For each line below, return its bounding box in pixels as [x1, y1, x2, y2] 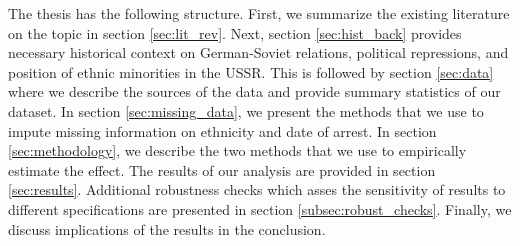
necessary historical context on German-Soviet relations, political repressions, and [8, 42, 509, 63]
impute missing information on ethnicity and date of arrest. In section [8, 120, 437, 141]
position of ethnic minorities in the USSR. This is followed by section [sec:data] [8, 61, 494, 82]
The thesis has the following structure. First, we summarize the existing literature [8, 3, 510, 23]
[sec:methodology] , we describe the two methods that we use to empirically [8, 140, 467, 161]
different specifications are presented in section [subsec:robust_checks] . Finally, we [8, 198, 512, 219]
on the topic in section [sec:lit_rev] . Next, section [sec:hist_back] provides [8, 22, 462, 43]
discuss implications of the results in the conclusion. [8, 218, 326, 239]
